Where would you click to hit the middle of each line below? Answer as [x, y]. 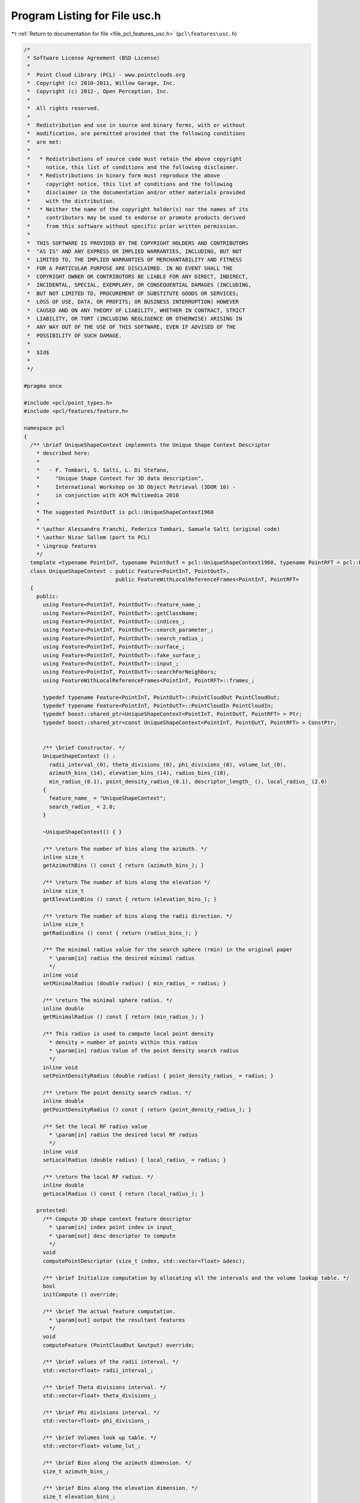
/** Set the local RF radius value [95, 1126]
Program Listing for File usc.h [86, 16]
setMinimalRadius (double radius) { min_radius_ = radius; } [135, 983]
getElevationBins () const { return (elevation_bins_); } [130, 899]
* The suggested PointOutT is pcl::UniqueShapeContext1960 [125, 512]
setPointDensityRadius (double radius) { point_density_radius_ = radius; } [158, 1076]
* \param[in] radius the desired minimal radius [122, 958]
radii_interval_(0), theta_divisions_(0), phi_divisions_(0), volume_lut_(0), [168, 764]
